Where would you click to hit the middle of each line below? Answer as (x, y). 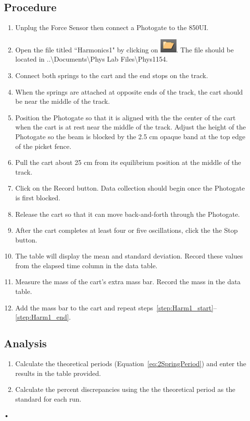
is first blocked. (38, 197)
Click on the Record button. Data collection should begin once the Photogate (130, 188)
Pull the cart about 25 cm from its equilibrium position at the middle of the (128, 162)
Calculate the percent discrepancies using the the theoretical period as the (125, 389)
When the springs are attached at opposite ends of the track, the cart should (129, 91)
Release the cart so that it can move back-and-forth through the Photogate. (127, 214)
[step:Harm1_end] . (43, 317)
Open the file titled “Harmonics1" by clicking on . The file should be (125, 49)
